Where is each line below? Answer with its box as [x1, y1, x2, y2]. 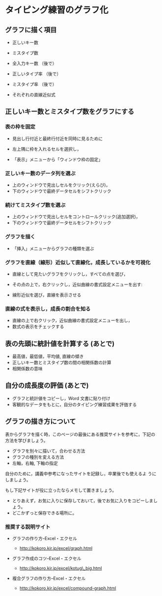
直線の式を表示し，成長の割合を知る [5, 305, 91, 312]
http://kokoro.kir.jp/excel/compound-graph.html [19, 585, 116, 591]
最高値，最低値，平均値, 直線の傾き [12, 353, 84, 359]
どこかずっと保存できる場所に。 [12, 510, 77, 516]
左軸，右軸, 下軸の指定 [12, 460, 58, 466]
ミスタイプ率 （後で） [12, 82, 57, 87]
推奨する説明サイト [5, 523, 51, 530]
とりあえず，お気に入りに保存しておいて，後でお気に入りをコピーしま [12, 497, 154, 504]
